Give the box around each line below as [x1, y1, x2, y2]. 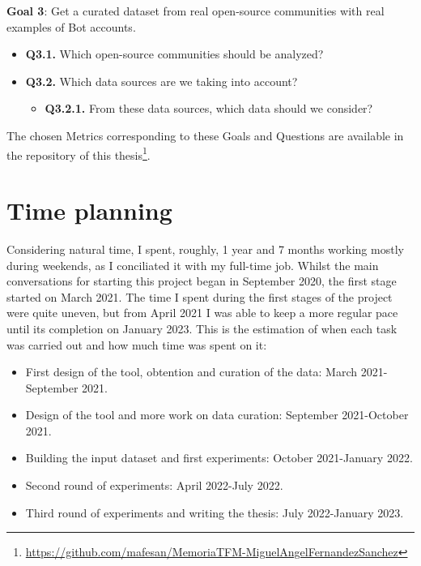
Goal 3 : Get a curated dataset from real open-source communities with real [6, 2, 385, 19]
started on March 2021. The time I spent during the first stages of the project [6, 288, 393, 305]
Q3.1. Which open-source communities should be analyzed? [25, 45, 324, 62]
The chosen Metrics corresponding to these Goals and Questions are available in [6, 126, 404, 144]
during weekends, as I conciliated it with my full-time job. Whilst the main [6, 256, 379, 273]
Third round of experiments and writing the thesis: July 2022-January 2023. [25, 504, 404, 521]
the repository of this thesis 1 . [6, 144, 151, 163]
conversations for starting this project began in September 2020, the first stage [6, 272, 397, 289]
